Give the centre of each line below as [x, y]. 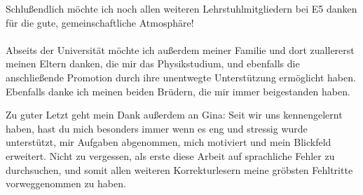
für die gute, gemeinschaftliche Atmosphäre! [100, 22]
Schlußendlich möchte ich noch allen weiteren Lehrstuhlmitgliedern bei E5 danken [181, 8]
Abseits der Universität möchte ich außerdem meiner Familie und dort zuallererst [180, 49]
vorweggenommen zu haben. [66, 183]
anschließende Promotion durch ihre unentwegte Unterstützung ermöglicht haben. [181, 77]
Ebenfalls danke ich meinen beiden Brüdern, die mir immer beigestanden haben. [178, 91]
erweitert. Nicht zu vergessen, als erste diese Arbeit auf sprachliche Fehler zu [170, 155]
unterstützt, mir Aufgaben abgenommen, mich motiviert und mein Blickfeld [169, 142]
